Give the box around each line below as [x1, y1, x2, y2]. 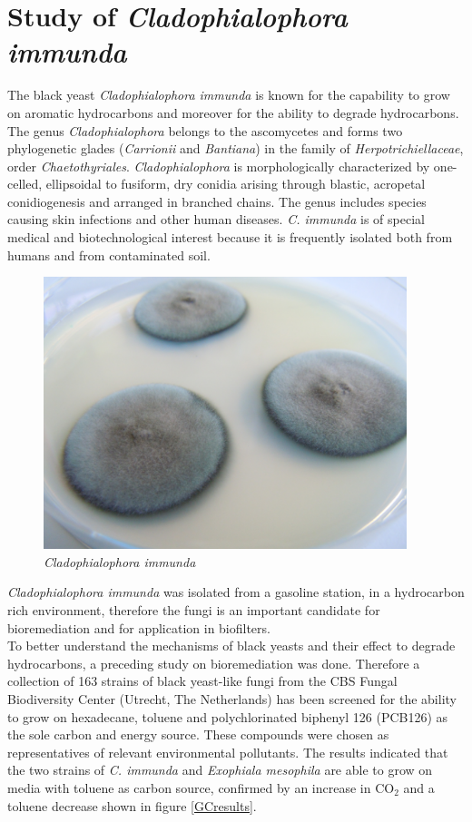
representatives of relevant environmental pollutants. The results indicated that [7, 742, 448, 761]
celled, [7, 174, 43, 193]
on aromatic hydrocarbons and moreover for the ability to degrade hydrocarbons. [7, 103, 459, 122]
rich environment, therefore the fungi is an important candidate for [7, 601, 380, 620]
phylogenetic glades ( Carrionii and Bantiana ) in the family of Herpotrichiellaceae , [7, 139, 464, 158]
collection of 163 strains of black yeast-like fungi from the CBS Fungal [7, 671, 398, 690]
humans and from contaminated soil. [7, 245, 211, 264]
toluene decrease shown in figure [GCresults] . [7, 796, 257, 815]
